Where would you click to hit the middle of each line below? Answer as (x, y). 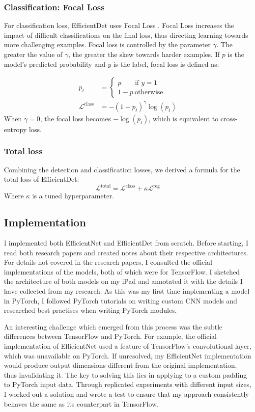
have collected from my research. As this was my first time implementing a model (127, 291)
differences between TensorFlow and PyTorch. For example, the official (110, 336)
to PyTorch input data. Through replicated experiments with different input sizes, (128, 384)
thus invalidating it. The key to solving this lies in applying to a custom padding (126, 374)
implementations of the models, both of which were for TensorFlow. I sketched (122, 271)
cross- (229, 118)
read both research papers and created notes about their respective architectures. (126, 252)
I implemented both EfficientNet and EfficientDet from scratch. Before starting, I (126, 243)
